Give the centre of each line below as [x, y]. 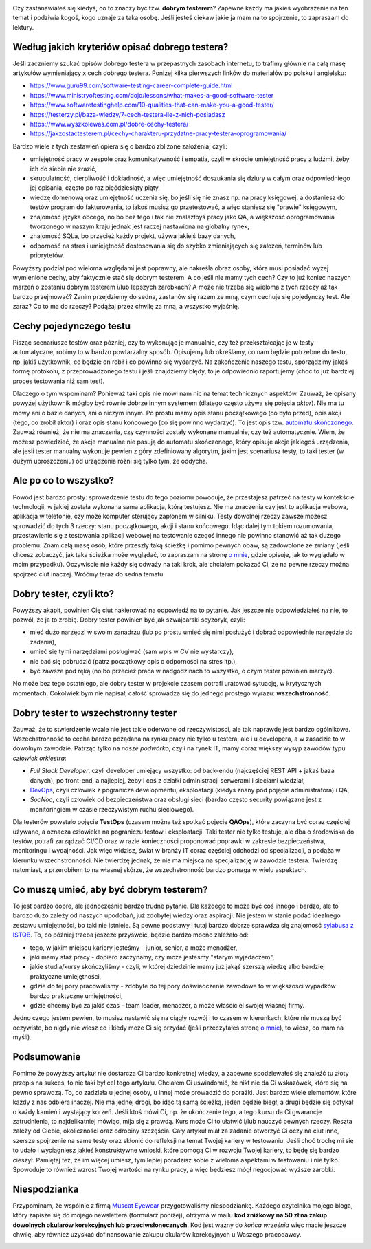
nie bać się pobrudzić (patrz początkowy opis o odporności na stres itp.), [133, 661]
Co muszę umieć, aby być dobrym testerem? [110, 890]
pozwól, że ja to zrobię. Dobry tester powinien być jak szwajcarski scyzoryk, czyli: [129, 620]
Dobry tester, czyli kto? [64, 594]
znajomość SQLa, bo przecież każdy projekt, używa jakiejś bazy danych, [133, 236]
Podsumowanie [47, 1057]
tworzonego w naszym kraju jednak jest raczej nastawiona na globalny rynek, [140, 226]
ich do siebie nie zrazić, [64, 169]
